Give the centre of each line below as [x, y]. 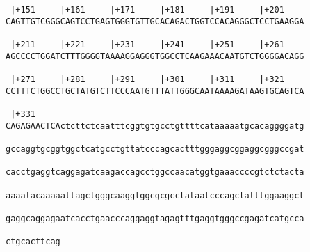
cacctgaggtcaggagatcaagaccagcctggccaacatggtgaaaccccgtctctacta [155, 172]
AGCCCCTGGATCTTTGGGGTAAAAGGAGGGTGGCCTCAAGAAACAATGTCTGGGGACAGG [155, 56]
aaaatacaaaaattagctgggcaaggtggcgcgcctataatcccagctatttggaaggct [155, 195]
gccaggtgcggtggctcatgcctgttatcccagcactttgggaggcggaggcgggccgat [155, 149]
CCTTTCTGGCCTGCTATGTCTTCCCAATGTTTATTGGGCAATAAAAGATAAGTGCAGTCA [155, 91]
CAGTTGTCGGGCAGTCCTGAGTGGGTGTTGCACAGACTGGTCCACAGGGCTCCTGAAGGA [155, 21]
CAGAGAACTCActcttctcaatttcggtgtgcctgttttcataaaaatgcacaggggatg [155, 126]
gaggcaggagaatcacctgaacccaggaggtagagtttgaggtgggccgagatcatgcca [155, 218]
